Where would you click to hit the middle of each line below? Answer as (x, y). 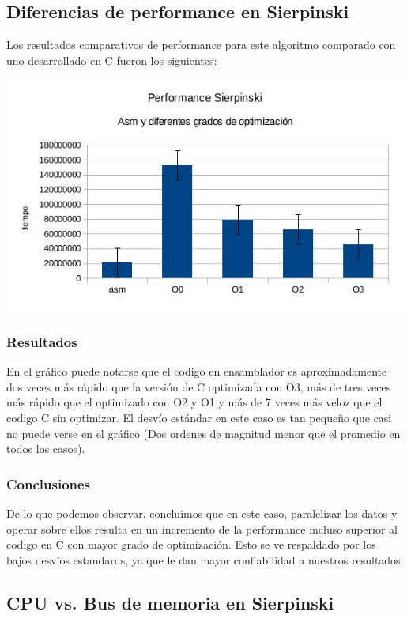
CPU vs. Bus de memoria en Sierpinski (170, 602)
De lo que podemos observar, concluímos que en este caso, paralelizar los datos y (202, 513)
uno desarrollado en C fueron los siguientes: (112, 60)
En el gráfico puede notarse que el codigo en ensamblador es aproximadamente (197, 371)
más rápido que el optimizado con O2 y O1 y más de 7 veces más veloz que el (194, 402)
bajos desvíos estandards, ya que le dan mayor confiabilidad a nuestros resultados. (205, 559)
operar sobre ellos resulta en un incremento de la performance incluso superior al (202, 528)
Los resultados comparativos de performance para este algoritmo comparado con (201, 45)
